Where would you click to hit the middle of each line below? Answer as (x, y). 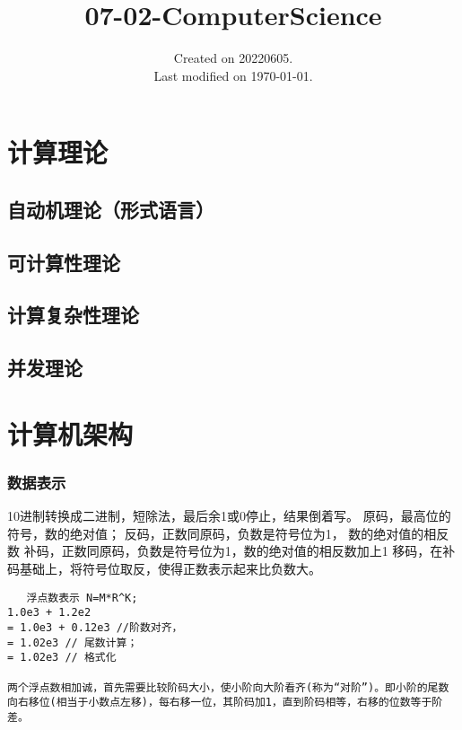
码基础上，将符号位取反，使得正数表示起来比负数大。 (164, 568)
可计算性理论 (64, 262)
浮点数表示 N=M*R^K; (82, 598)
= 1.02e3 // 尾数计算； (73, 642)
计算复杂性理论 (73, 315)
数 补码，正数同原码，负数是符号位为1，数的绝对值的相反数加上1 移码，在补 (231, 551)
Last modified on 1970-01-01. (233, 75)
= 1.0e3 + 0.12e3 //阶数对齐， (95, 627)
